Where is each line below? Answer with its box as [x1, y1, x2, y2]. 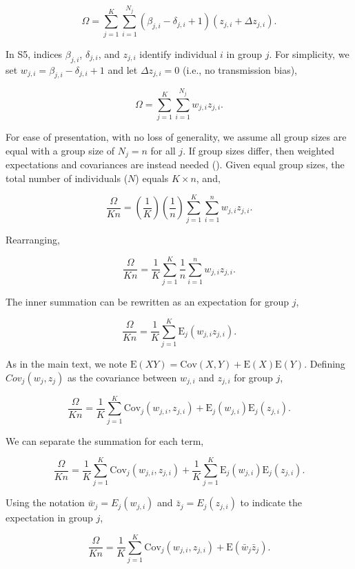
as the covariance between [68, 370, 177, 384]
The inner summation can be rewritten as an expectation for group [6, 295, 290, 309]
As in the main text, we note [6, 356, 128, 370]
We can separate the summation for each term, [6, 433, 204, 448]
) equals [135, 170, 169, 185]
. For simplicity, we [269, 46, 349, 61]
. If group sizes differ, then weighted [183, 143, 335, 157]
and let [108, 62, 138, 77]
